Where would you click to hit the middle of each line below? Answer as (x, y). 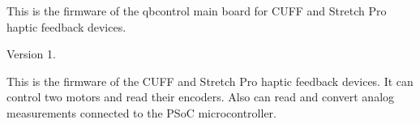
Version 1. (31, 54)
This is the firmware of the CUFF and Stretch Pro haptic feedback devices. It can (210, 81)
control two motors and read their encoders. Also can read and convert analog (201, 97)
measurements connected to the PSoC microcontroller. (141, 112)
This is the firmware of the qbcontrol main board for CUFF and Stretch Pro (197, 11)
